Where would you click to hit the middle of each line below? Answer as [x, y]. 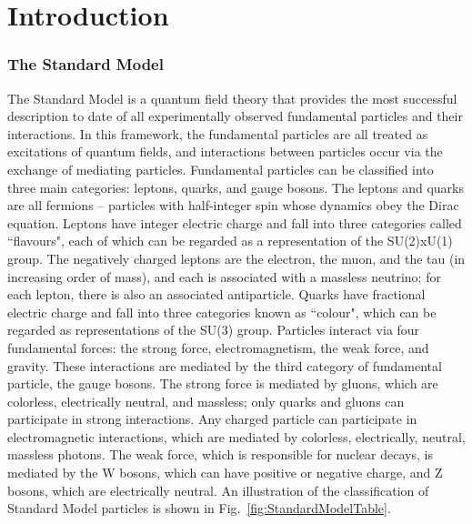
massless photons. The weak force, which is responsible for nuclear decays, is [220, 454]
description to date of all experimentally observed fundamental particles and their [235, 116]
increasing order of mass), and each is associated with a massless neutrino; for [224, 276]
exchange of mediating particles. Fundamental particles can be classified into [221, 169]
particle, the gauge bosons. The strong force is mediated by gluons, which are [223, 383]
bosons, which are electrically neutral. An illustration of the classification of [218, 490]
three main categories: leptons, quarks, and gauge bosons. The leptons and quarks [236, 187]
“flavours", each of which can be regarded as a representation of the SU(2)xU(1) [230, 241]
